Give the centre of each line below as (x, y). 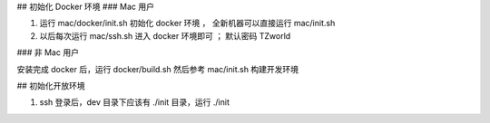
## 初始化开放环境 (51, 85)
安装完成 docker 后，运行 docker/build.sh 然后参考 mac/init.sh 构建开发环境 (158, 69)
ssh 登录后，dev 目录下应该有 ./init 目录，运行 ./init (135, 102)
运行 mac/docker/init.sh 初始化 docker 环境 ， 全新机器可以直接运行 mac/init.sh (187, 24)
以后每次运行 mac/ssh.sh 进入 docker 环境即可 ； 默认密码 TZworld (165, 35)
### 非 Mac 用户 (48, 52)
